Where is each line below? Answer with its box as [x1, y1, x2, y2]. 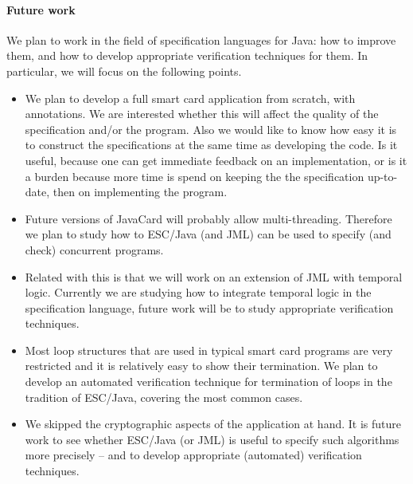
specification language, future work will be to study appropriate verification [25, 299, 394, 316]
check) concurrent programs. [25, 241, 164, 258]
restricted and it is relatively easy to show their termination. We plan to [25, 357, 378, 374]
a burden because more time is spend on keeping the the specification [25, 167, 364, 184]
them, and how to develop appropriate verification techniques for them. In [6, 47, 368, 64]
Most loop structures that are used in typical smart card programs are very [25, 341, 393, 358]
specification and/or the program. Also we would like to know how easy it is [25, 120, 397, 137]
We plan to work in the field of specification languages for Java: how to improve [6, 31, 396, 48]
